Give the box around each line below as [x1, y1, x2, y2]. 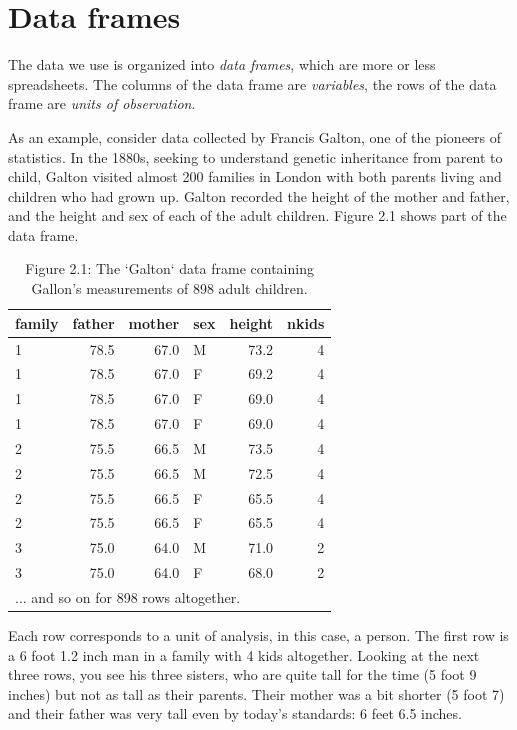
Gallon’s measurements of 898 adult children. [31, 278, 308, 299]
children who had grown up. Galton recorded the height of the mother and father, [8, 185, 510, 206]
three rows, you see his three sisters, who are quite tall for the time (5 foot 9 [8, 664, 477, 685]
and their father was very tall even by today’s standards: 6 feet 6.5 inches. [8, 703, 462, 724]
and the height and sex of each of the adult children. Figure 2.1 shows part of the [8, 205, 507, 226]
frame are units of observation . [8, 93, 196, 114]
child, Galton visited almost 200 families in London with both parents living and [8, 166, 502, 187]
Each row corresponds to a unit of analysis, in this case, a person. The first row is [8, 625, 509, 646]
